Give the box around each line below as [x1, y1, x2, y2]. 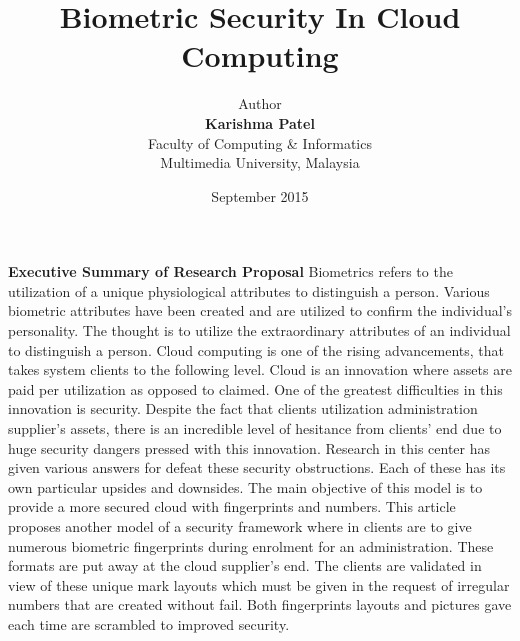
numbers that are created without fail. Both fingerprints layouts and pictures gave [8, 594, 512, 615]
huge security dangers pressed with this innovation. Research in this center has [8, 437, 491, 458]
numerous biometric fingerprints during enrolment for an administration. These [8, 535, 494, 556]
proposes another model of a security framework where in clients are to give [8, 516, 472, 536]
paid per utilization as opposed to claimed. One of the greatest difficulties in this [8, 378, 503, 399]
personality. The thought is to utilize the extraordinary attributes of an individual [8, 320, 511, 341]
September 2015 [211, 185, 309, 206]
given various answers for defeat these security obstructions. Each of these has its [8, 457, 506, 478]
